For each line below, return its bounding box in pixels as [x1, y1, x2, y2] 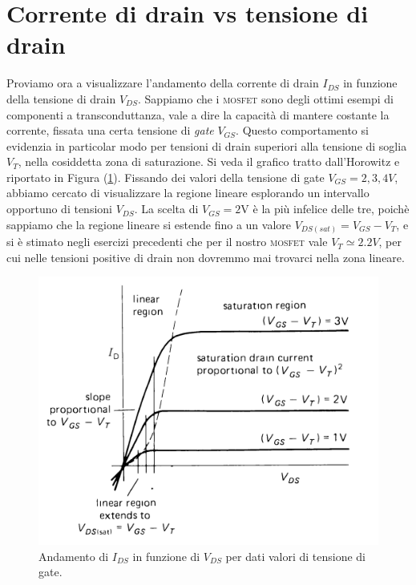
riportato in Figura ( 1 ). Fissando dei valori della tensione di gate [6, 168, 325, 185]
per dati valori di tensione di [225, 547, 366, 564]
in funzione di [132, 547, 200, 564]
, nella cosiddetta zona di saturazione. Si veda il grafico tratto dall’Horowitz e [18, 153, 400, 170]
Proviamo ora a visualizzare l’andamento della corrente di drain [6, 75, 319, 91]
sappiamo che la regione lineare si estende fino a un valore [6, 216, 291, 232]
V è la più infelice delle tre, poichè [240, 200, 410, 217]
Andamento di [38, 547, 109, 564]
